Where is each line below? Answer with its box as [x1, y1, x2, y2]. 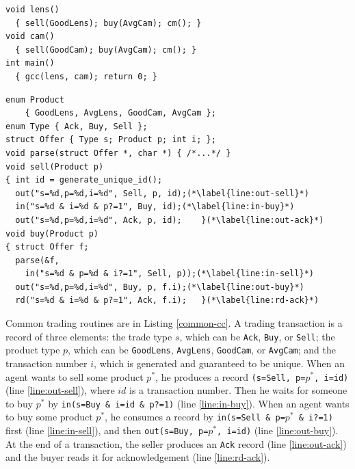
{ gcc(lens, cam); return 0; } [15, 71, 157, 81]
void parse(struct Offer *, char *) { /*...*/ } [5, 148, 231, 158]
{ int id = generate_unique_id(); [5, 175, 163, 185]
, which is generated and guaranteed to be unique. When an [94, 356, 345, 370]
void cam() [5, 31, 55, 42]
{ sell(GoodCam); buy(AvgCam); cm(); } [15, 44, 197, 55]
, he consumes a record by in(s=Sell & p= [105, 410, 285, 424]
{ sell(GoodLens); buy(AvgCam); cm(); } [15, 18, 202, 28]
